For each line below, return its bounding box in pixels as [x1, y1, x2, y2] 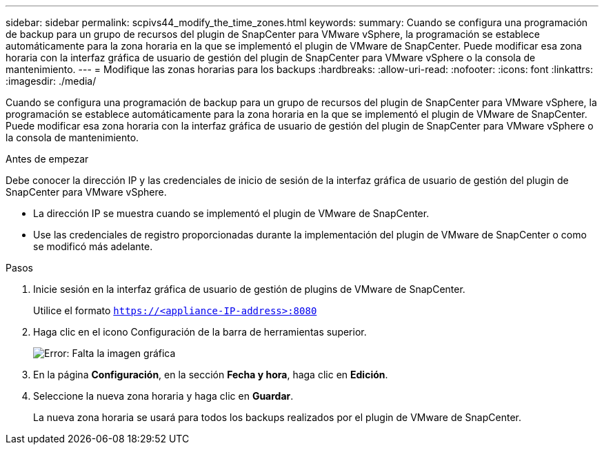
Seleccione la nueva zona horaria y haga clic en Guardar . [33, 390, 294, 402]
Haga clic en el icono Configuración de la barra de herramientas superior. [33, 326, 367, 338]
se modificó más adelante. [33, 241, 153, 252]
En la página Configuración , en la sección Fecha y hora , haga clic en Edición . [33, 369, 388, 380]
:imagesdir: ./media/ [6, 75, 97, 87]
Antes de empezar [6, 153, 89, 165]
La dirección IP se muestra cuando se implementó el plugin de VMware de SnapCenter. [33, 207, 430, 219]
